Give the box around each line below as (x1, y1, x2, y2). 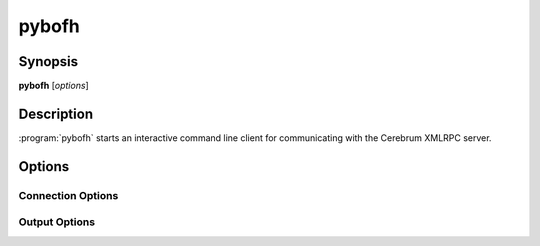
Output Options (18, 215, 95, 229)
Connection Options (18, 188, 119, 202)
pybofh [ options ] (18, 80, 89, 92)
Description (18, 105, 94, 122)
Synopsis (18, 53, 79, 70)
